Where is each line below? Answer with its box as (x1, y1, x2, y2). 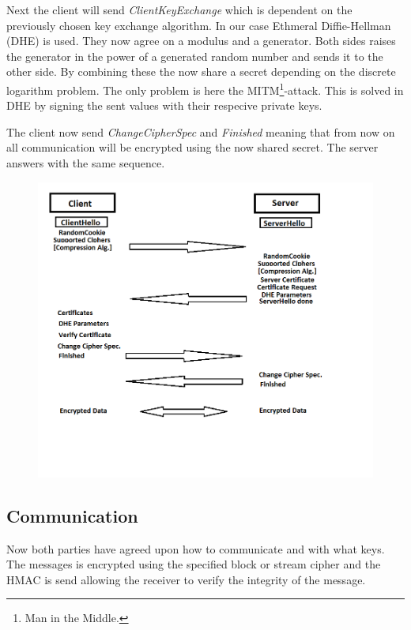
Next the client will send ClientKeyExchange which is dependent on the (6, 2, 353, 17)
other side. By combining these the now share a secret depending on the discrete (6, 63, 396, 80)
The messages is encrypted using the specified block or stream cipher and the (6, 556, 381, 572)
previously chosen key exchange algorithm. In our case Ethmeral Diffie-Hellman (6, 17, 391, 33)
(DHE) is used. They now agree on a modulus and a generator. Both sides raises (6, 32, 396, 49)
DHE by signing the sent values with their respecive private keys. (6, 97, 322, 114)
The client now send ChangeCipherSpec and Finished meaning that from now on (6, 123, 395, 140)
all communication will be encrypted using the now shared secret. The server (6, 139, 379, 156)
